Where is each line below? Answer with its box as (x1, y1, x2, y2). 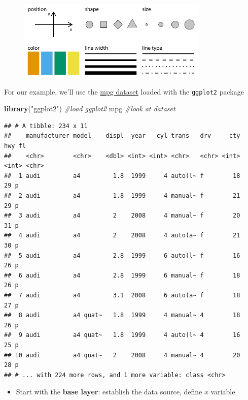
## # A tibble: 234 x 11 (4, 122, 88, 130)
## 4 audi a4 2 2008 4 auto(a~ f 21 (4, 232, 240, 239)
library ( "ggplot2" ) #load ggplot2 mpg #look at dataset (4, 103, 175, 114)
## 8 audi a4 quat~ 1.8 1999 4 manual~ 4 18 (4, 312, 240, 319)
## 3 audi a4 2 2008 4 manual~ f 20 (4, 212, 240, 220)
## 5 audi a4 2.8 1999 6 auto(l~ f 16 (4, 252, 240, 259)
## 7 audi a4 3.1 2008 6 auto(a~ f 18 (4, 291, 240, 299)
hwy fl (4, 142, 26, 150)
